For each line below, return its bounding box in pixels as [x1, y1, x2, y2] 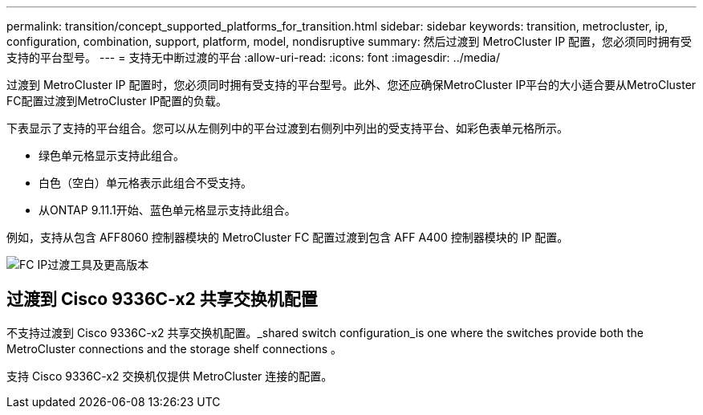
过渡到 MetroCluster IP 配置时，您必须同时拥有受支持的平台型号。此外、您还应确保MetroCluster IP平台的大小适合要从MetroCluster [6, 78, 697, 92]
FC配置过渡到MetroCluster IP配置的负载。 [6, 94, 228, 108]
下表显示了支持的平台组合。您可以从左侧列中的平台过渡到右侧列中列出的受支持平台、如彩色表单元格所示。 [6, 121, 568, 135]
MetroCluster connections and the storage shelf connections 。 [6, 341, 343, 356]
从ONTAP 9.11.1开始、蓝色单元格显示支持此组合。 [39, 203, 296, 217]
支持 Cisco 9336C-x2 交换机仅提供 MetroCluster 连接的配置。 [6, 368, 333, 383]
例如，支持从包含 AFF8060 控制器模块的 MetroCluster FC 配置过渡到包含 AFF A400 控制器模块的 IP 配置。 [6, 230, 569, 244]
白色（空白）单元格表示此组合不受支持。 [39, 176, 252, 189]
